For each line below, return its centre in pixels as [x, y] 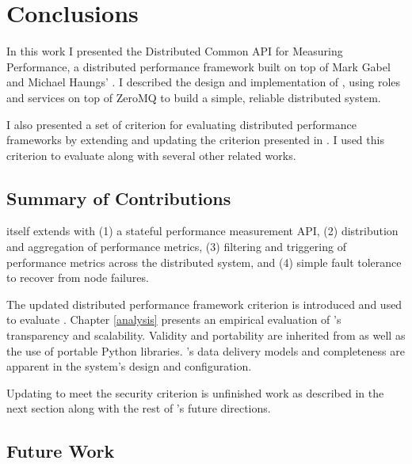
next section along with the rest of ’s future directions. [139, 408]
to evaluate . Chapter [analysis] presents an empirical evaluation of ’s [174, 319]
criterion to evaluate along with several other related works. [151, 155]
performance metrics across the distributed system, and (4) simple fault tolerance [204, 262]
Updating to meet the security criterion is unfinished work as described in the [195, 392]
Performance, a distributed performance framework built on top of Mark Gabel [198, 66]
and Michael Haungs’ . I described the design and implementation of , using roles [204, 82]
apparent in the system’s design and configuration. [129, 366]
